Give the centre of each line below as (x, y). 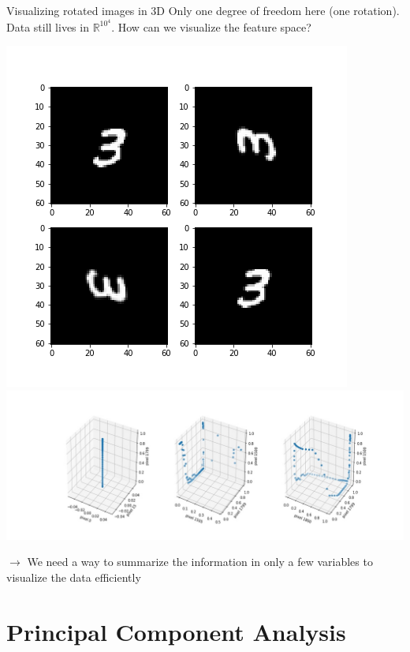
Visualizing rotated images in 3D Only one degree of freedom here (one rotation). (203, 10)
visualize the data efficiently (74, 577)
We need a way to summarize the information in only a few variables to (200, 562)
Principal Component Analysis (176, 631)
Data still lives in (48, 26)
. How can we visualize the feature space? (211, 26)
